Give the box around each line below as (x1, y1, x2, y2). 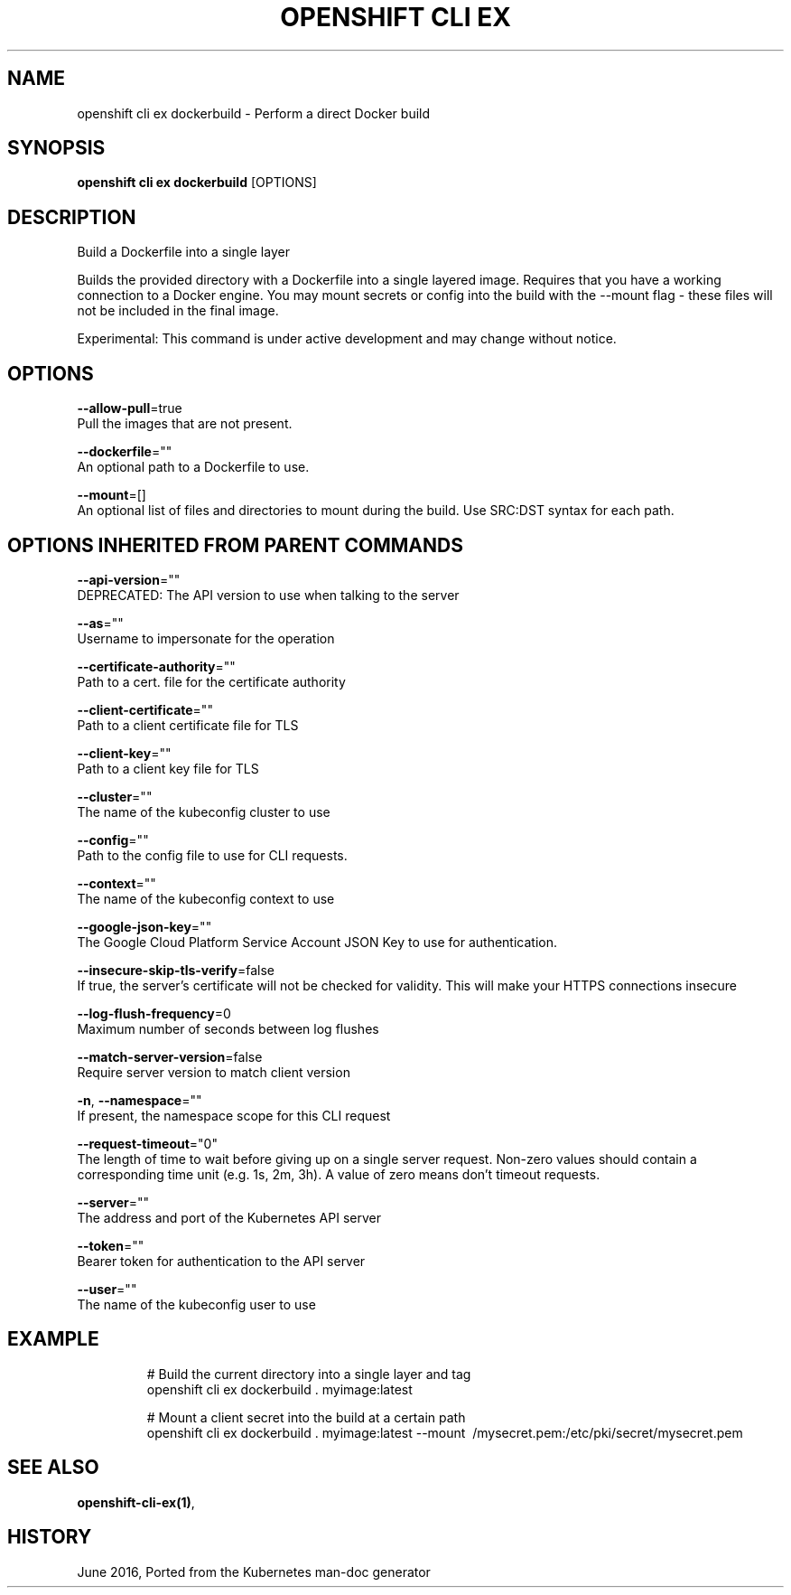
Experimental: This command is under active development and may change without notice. (77, 331, 617, 347)
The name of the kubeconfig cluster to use (77, 803, 330, 820)
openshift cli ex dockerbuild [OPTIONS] (77, 174, 317, 191)
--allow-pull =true (77, 400, 182, 417)
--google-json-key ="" (77, 918, 212, 934)
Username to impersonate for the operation (77, 630, 335, 646)
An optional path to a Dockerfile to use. (77, 459, 310, 475)
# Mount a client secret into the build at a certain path (146, 1409, 466, 1425)
